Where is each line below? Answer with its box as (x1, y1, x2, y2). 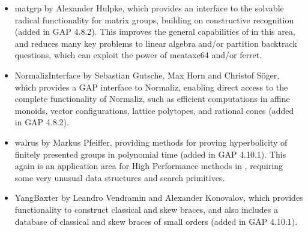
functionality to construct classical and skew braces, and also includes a (14, 203, 278, 215)
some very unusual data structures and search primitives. (14, 171, 225, 183)
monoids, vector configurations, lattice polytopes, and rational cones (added (14, 104, 294, 116)
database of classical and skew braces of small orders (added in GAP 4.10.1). (14, 215, 298, 227)
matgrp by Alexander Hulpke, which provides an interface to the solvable (14, 2, 284, 14)
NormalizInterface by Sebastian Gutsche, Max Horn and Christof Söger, (14, 68, 280, 81)
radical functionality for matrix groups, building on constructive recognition (14, 13, 294, 26)
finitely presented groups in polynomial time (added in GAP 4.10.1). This (14, 147, 286, 160)
